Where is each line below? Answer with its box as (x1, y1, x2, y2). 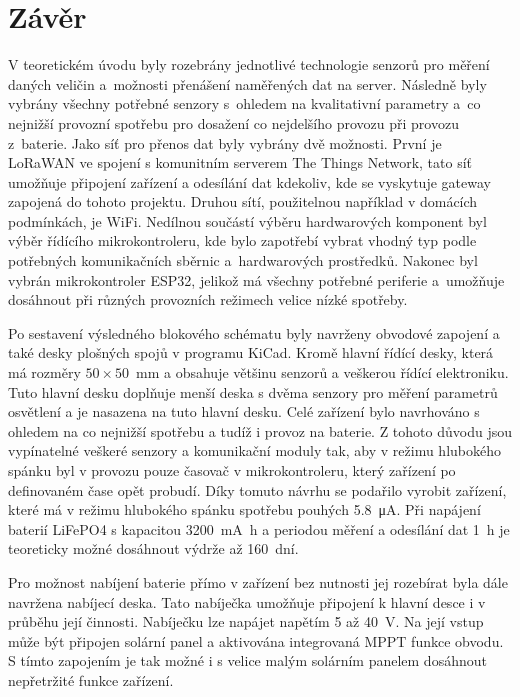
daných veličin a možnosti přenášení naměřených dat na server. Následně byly (8, 73, 487, 94)
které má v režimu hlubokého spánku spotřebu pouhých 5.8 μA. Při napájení (8, 499, 481, 520)
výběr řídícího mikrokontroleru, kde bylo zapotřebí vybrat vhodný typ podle (8, 230, 477, 251)
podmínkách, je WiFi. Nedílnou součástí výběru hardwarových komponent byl (8, 210, 487, 231)
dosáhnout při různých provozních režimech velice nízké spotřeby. (8, 289, 408, 310)
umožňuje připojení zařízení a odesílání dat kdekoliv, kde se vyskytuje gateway (8, 171, 491, 192)
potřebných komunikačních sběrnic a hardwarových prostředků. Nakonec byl (8, 250, 478, 271)
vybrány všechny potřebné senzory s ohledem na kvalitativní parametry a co (8, 93, 481, 114)
